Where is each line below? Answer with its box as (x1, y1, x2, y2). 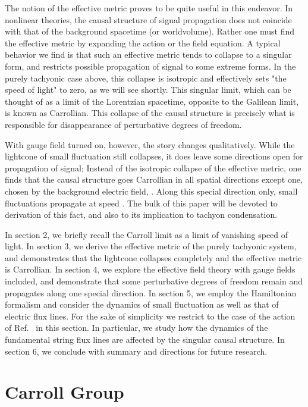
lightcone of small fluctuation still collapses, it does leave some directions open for (5, 150, 303, 162)
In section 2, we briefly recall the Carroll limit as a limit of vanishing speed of (5, 228, 288, 240)
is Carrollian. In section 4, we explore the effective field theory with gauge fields (5, 263, 296, 275)
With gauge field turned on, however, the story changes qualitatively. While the (5, 138, 295, 151)
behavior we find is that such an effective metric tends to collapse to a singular (5, 48, 292, 61)
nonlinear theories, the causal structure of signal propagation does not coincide (5, 13, 292, 26)
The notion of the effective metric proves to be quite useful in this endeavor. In (5, 2, 293, 14)
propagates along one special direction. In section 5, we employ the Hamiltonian (5, 286, 297, 299)
